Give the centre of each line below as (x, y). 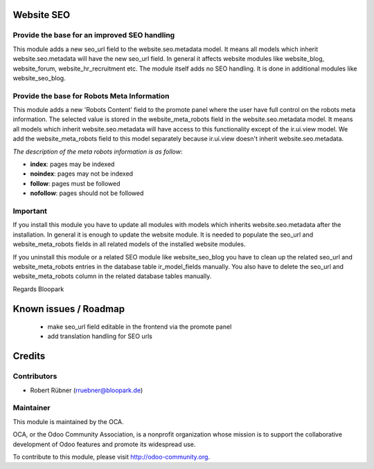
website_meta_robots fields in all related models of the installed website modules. (129, 244)
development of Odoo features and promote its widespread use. (104, 444)
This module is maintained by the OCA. (68, 421)
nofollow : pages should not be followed (87, 193)
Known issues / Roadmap (69, 309)
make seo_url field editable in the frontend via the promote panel (140, 327)
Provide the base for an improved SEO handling (94, 35)
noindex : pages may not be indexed (82, 174)
